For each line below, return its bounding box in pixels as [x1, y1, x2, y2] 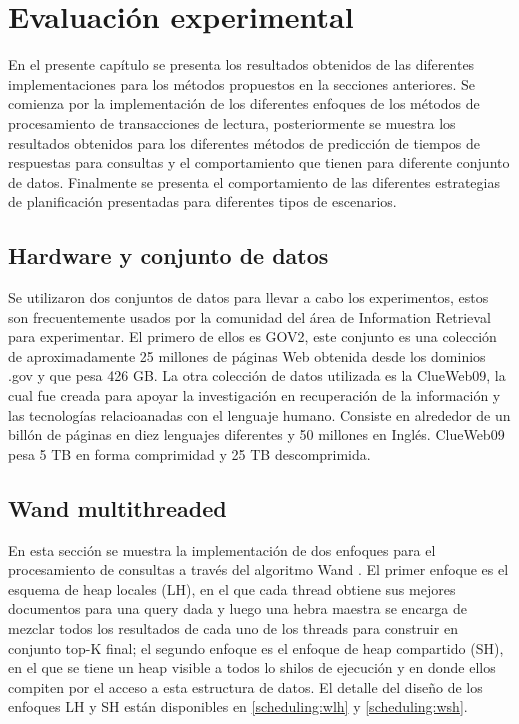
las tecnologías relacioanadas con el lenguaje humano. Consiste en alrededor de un [8, 404, 511, 425]
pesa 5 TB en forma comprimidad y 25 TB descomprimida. [8, 443, 371, 464]
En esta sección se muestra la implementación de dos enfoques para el [8, 539, 436, 560]
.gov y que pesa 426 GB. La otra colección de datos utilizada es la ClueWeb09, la [8, 365, 506, 386]
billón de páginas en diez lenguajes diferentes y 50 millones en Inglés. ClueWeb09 [8, 424, 505, 445]
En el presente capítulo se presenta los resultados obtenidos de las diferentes [8, 54, 475, 75]
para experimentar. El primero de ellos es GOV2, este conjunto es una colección [8, 326, 497, 347]
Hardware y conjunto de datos [8, 240, 329, 271]
